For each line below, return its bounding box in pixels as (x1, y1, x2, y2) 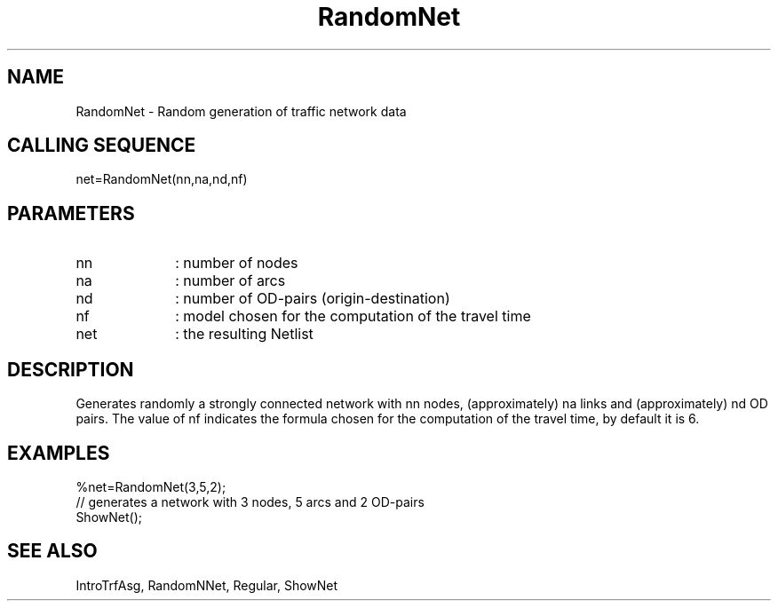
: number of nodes (175, 254, 298, 272)
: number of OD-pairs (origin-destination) (175, 289, 450, 308)
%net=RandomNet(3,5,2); (75, 478, 226, 494)
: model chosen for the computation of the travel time (175, 307, 531, 326)
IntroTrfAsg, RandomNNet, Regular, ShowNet (75, 577, 338, 593)
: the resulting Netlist (175, 325, 314, 343)
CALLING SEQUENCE (7, 134, 196, 157)
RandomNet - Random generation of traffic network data (75, 103, 407, 119)
